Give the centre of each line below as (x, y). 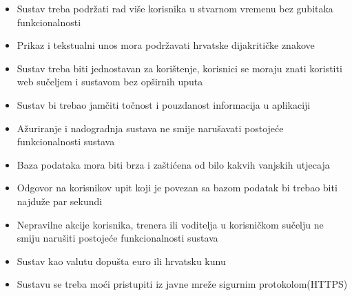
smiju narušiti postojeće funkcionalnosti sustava (117, 238)
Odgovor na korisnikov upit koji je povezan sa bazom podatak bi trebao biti (177, 188)
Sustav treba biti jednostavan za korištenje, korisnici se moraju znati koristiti (179, 68)
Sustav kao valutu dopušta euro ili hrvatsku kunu (121, 261)
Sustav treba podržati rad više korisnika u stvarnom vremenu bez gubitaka (175, 8)
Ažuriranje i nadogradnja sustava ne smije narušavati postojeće (150, 128)
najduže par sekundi (60, 201)
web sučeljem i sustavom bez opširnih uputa (110, 82)
